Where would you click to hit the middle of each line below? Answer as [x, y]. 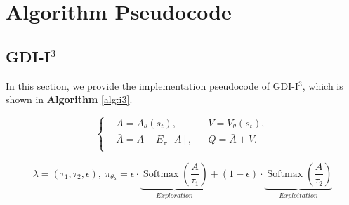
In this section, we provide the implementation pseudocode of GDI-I [152, 85]
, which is [323, 85]
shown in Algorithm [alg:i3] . [69, 99]
